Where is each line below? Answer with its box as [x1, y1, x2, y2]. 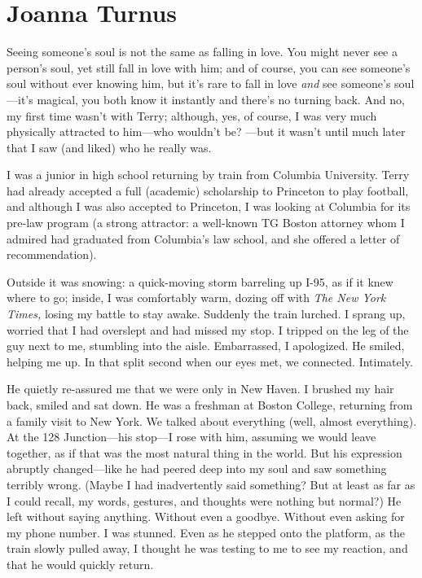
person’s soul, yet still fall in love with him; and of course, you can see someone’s [7, 59, 411, 76]
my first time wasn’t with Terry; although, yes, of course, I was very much [7, 107, 377, 124]
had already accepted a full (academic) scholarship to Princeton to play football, [7, 182, 409, 199]
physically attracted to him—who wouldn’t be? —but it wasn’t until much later [7, 123, 406, 140]
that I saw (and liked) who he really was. [7, 138, 212, 155]
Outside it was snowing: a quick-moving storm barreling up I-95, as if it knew [7, 273, 393, 290]
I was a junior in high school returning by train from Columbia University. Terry [7, 166, 410, 183]
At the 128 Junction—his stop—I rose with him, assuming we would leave [7, 428, 376, 445]
